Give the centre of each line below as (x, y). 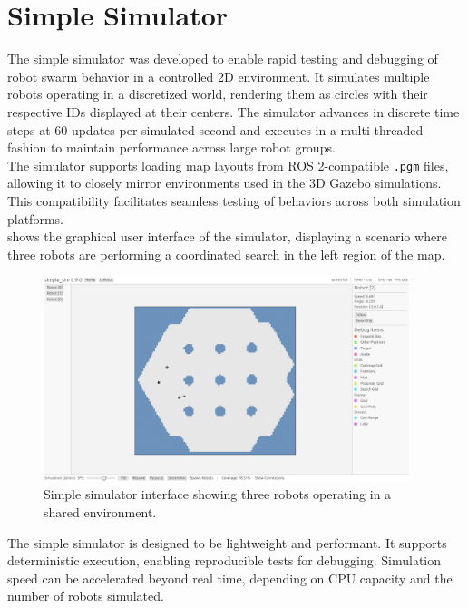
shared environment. (100, 512)
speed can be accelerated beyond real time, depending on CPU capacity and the (230, 578)
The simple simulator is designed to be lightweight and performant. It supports (227, 542)
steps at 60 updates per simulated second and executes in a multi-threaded (215, 129)
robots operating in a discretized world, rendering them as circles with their (218, 94)
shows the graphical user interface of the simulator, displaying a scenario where (227, 236)
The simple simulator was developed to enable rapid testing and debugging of (223, 59)
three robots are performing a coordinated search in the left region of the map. (226, 254)
